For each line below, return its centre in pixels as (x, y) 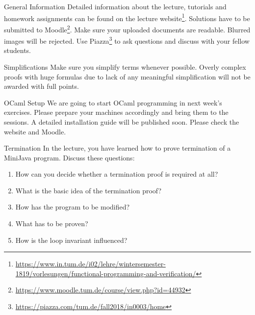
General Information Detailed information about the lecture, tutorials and (115, 6)
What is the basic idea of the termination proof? (89, 190)
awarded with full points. (41, 86)
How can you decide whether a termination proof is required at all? (117, 174)
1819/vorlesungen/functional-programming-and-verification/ (106, 273)
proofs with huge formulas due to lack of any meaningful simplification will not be (127, 76)
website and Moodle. (35, 131)
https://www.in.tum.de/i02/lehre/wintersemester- (90, 264)
